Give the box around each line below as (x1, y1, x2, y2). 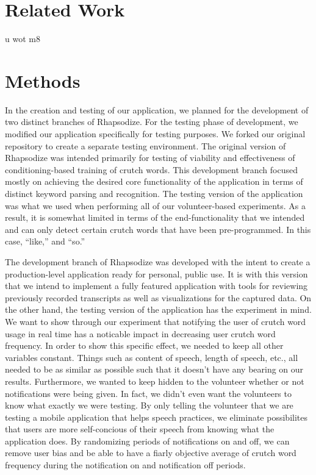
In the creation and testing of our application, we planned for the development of (5, 103, 309, 116)
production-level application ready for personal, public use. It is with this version (5, 267, 308, 280)
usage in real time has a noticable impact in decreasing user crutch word (5, 327, 276, 340)
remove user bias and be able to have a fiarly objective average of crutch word (5, 446, 296, 459)
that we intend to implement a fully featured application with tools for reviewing (5, 279, 308, 292)
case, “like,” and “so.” (5, 235, 85, 248)
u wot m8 (5, 32, 40, 45)
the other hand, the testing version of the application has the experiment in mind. (5, 303, 312, 316)
